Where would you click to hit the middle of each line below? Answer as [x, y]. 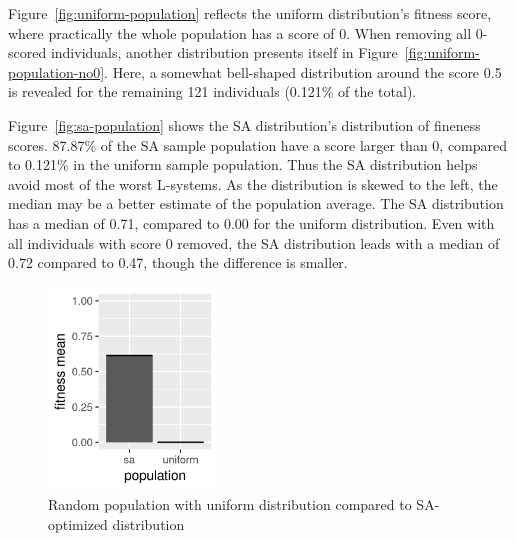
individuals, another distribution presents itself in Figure [224, 52]
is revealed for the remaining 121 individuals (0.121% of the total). [212, 91]
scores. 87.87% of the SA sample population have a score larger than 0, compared [258, 144]
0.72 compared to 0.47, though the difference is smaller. [178, 262]
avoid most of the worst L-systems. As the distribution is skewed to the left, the [253, 183]
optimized [78, 523]
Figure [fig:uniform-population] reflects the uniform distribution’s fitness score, [250, 13]
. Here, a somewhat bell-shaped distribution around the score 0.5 [303, 71]
